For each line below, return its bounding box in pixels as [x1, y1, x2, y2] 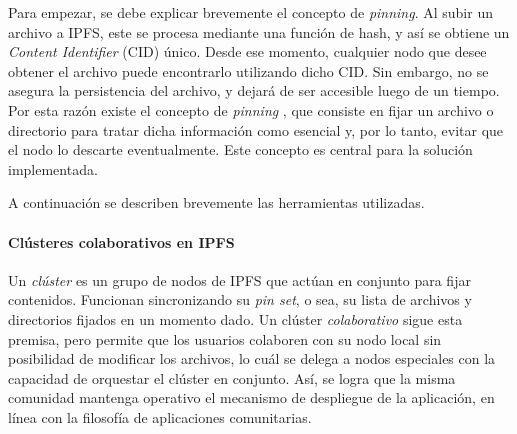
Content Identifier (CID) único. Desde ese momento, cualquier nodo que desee [8, 41, 487, 62]
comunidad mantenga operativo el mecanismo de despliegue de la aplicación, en [8, 387, 495, 408]
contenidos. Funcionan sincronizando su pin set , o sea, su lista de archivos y [8, 289, 472, 310]
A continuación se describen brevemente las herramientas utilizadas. [8, 192, 425, 213]
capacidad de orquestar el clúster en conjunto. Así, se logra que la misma [8, 367, 456, 388]
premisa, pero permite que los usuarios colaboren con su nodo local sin [8, 328, 442, 349]
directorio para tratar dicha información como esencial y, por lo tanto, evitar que [8, 119, 504, 140]
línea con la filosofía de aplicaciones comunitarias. [8, 406, 312, 427]
